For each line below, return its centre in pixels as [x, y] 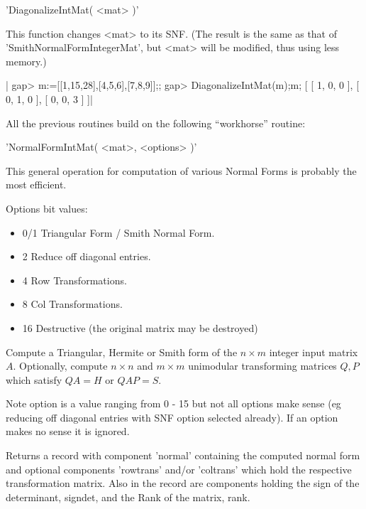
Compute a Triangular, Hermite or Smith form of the [122, 352]
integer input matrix [314, 352]
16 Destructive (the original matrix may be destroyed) [140, 327]
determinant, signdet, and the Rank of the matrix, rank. [128, 497]
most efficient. [36, 184]
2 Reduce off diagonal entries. [87, 256]
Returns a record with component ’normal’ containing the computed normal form [183, 455]
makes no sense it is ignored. [68, 431]
